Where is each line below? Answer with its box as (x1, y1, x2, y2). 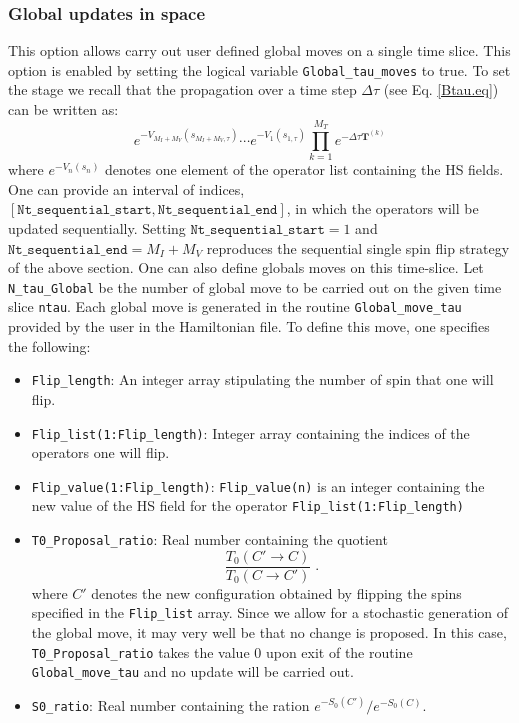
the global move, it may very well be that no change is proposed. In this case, (31, 622, 507, 643)
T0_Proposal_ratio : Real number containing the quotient (31, 529, 388, 550)
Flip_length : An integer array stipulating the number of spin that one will (31, 369, 494, 390)
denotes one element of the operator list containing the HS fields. (105, 159, 504, 180)
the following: (8, 335, 91, 356)
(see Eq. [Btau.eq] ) (383, 79, 499, 100)
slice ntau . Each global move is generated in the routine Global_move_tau (8, 296, 462, 317)
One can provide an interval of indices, (8, 178, 245, 199)
